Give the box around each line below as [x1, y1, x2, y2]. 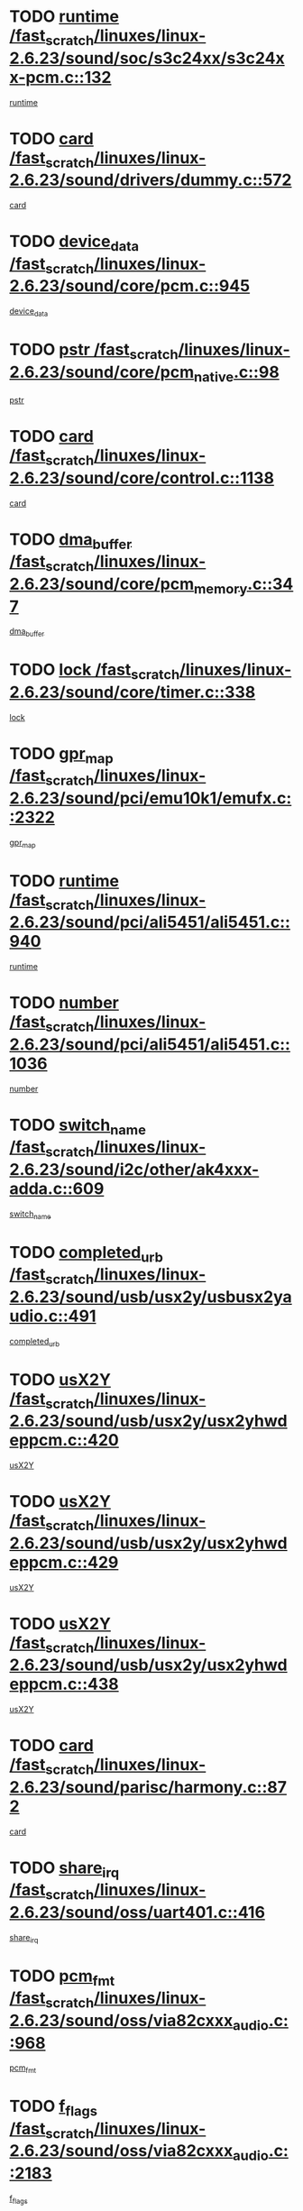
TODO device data [9, 232, 140, 254]
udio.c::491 [9, 1306, 96, 1326]
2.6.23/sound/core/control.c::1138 [9, 467, 275, 488]
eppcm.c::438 [9, 1674, 119, 1694]
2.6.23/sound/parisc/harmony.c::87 [9, 1776, 287, 1797]
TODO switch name [9, 1115, 147, 1138]
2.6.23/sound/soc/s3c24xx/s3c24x [9, 48, 286, 69]
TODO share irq [9, 1858, 120, 1881]
